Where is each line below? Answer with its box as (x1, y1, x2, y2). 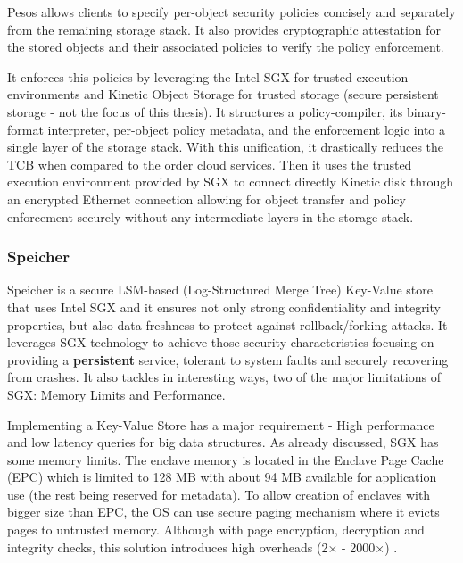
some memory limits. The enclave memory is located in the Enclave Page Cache (7, 450, 444, 468)
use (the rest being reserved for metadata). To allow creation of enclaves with (7, 484, 431, 503)
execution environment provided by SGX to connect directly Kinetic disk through (7, 172, 454, 191)
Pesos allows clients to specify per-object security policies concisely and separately (7, 3, 456, 21)
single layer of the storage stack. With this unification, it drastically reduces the (7, 137, 444, 156)
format (7, 120, 44, 138)
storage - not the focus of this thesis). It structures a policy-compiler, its (7, 102, 403, 120)
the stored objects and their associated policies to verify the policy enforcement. (7, 37, 444, 56)
